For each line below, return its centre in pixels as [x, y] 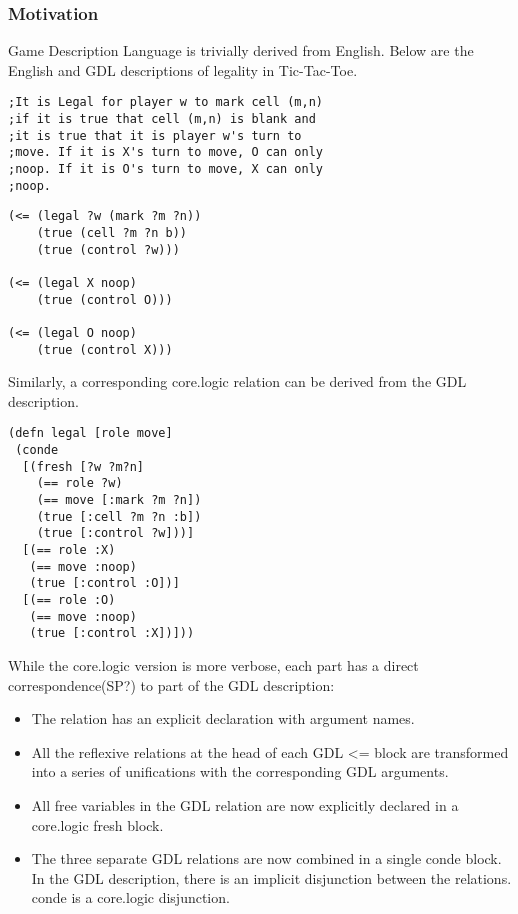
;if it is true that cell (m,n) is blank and [162, 119]
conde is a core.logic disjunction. [130, 897]
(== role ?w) [79, 483]
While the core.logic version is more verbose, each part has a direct [213, 664]
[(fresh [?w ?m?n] [83, 466]
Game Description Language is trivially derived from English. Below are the [241, 50]
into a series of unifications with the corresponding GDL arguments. [240, 771]
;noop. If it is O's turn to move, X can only [165, 169]
